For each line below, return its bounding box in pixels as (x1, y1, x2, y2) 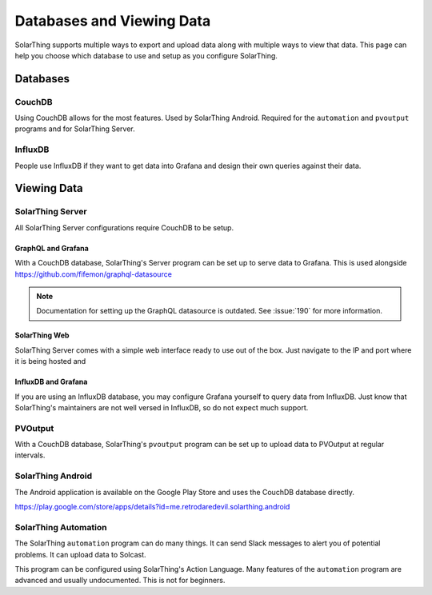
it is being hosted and (14, 357, 86, 366)
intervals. (14, 450, 46, 460)
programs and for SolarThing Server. (14, 124, 135, 134)
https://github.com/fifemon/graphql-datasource (14, 269, 172, 279)
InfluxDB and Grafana (14, 377, 88, 387)
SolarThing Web (14, 330, 70, 340)
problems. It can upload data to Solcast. (14, 549, 147, 559)
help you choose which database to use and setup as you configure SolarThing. (14, 50, 278, 60)
